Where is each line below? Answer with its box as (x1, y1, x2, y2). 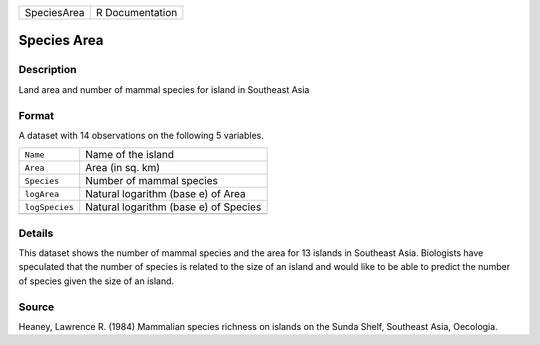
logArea (24, 188, 60, 199)
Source (18, 300, 55, 314)
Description (18, 63, 77, 77)
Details (18, 226, 54, 240)
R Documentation (95, 6, 178, 19)
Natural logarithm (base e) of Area (85, 187, 246, 201)
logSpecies (24, 201, 75, 212)
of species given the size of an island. (18, 275, 175, 287)
